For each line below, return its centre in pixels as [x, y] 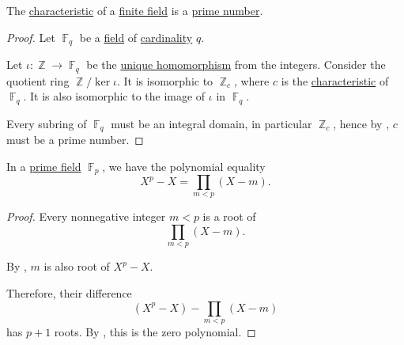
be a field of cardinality [136, 37]
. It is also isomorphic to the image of [114, 96]
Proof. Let [31, 37]
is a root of [229, 216]
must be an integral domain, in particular [211, 123]
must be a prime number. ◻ [75, 139]
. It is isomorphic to [165, 80]
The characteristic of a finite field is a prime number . [135, 10]
